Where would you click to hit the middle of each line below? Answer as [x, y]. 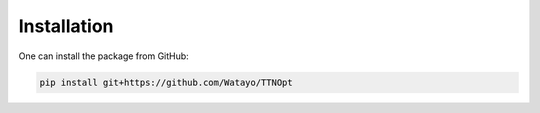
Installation [66, 26]
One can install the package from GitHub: [103, 56]
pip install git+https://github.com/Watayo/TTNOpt [166, 82]
